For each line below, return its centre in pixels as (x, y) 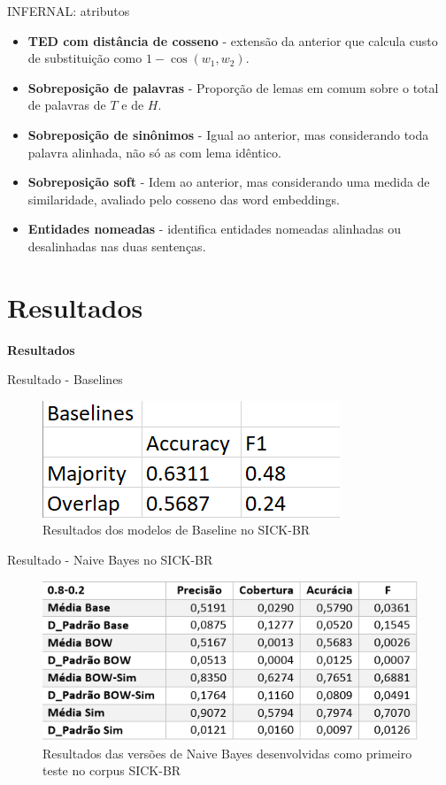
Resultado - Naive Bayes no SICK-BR (110, 560)
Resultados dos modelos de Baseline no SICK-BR (177, 530)
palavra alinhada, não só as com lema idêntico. (154, 152)
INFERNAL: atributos (69, 11)
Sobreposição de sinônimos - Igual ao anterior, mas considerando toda (228, 134)
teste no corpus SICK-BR (112, 770)
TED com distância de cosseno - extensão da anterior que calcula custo (233, 40)
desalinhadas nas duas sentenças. (117, 246)
